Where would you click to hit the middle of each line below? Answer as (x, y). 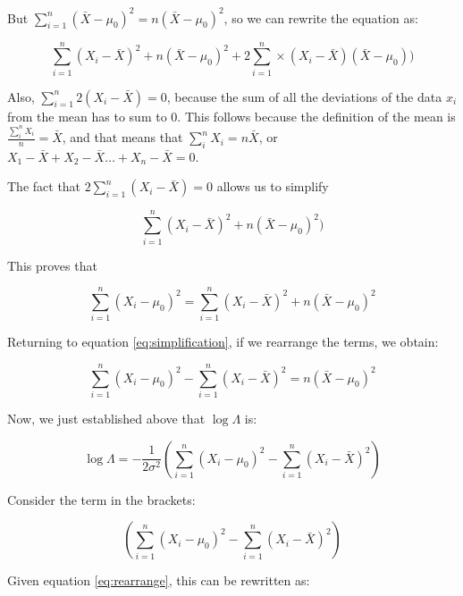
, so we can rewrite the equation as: (321, 17)
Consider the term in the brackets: (101, 499)
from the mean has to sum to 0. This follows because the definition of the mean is (231, 116)
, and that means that (122, 137)
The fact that (44, 186)
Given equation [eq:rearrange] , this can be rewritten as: (159, 580)
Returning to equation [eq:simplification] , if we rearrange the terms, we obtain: (223, 342)
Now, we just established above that (106, 418)
